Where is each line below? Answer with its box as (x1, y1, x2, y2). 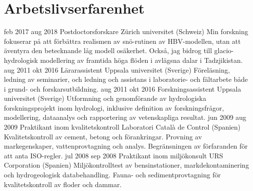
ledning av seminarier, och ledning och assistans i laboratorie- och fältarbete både (4, 74, 248, 84)
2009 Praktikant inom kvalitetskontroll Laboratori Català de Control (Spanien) (4, 122, 241, 132)
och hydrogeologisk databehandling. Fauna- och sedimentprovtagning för (4, 170, 221, 180)
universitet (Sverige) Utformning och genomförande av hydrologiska (4, 93, 206, 103)
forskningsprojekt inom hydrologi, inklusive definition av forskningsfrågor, (4, 102, 224, 113)
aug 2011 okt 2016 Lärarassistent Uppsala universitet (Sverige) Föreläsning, (4, 64, 230, 75)
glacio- (214, 45, 234, 56)
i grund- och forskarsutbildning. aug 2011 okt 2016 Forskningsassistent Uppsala (4, 83, 241, 94)
